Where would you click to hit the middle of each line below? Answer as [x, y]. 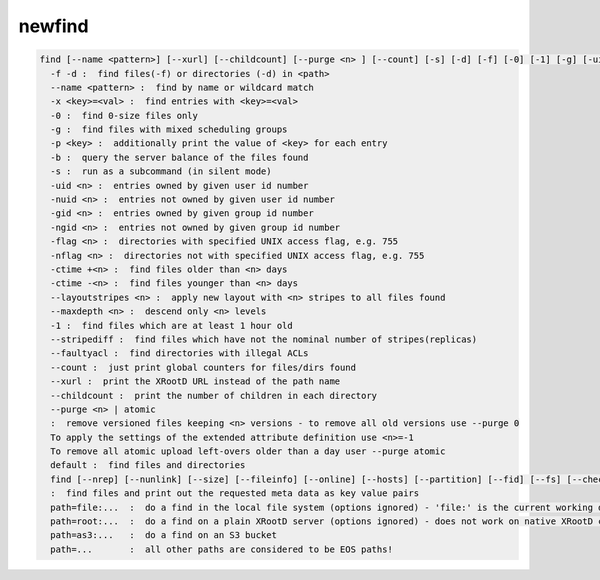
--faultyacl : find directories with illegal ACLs [179, 353]
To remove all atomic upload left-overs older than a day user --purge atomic [248, 451]
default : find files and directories [148, 465]
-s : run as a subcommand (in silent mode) [161, 171]
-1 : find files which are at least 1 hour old [172, 325]
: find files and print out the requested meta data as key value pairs [235, 493]
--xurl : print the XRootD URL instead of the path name [195, 381]
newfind [53, 26]
